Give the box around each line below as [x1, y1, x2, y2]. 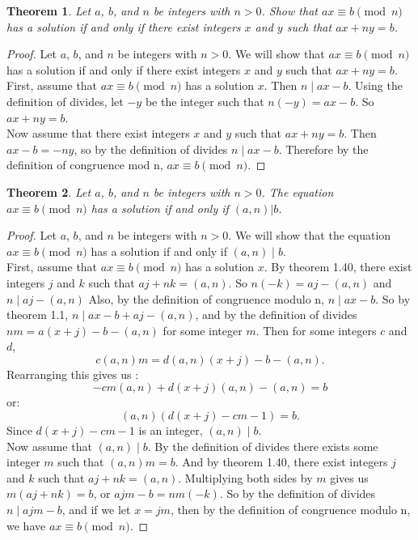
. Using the [348, 77, 403, 94]
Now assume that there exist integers [6, 125, 190, 142]
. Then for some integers [255, 321, 377, 338]
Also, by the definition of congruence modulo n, [88, 290, 324, 307]
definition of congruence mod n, [6, 156, 163, 173]
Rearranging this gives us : [6, 365, 139, 382]
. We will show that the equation [228, 227, 391, 244]
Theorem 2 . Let [6, 183, 91, 200]
